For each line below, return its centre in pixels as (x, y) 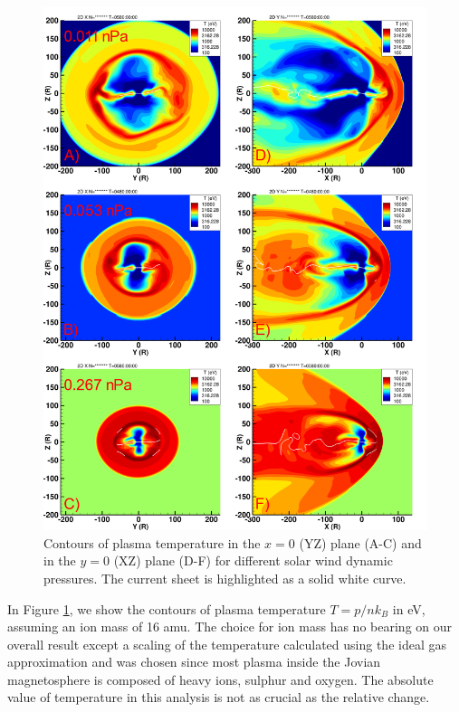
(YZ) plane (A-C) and (360, 542)
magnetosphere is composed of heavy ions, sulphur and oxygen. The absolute (220, 679)
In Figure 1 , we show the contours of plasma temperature (167, 608)
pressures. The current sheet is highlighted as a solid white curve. (225, 578)
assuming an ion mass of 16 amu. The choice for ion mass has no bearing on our (230, 627)
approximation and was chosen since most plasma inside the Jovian (194, 662)
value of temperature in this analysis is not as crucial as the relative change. (219, 697)
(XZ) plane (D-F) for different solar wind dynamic (253, 560)
